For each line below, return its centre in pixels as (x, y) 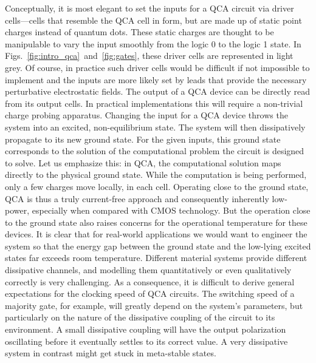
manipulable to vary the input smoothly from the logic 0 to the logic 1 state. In (153, 43)
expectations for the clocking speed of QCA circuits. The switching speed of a (150, 293)
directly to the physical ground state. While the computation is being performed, (156, 175)
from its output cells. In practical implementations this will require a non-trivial (154, 103)
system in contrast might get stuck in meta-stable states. (111, 353)
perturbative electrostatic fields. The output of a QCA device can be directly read (158, 91)
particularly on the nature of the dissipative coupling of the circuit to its (140, 317)
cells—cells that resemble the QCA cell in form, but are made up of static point (153, 20)
